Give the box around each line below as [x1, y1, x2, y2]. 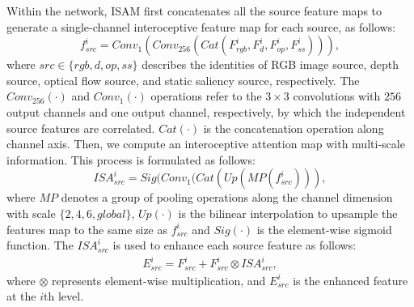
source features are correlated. [6, 119, 155, 136]
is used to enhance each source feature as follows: [112, 237, 357, 254]
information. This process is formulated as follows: [6, 151, 256, 168]
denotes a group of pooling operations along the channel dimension [61, 189, 393, 206]
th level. [44, 288, 84, 305]
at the [6, 288, 36, 305]
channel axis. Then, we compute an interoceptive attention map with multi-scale [6, 135, 405, 152]
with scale [6, 204, 56, 221]
